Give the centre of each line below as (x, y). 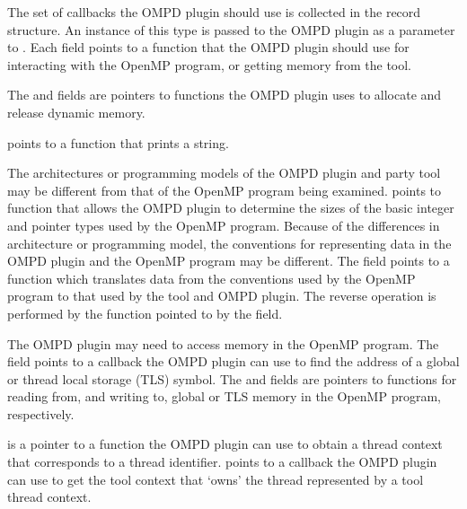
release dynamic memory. (76, 112)
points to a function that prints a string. (118, 142)
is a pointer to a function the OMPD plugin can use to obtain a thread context (225, 444)
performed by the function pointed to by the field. (145, 313)
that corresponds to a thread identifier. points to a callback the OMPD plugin (222, 462)
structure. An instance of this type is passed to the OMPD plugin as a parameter (231, 29)
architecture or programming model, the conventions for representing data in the (229, 243)
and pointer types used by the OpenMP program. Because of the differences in (224, 225)
